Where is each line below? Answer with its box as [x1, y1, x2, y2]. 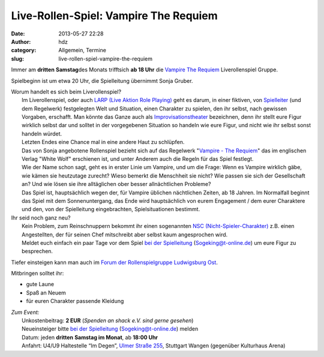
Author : [11, 38, 31, 45]
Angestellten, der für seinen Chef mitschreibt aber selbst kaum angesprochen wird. [22, 231, 228, 238]
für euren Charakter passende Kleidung [26, 298, 124, 305]
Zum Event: [11, 308, 40, 316]
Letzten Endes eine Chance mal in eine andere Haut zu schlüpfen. [22, 139, 185, 146]
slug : [11, 55, 24, 62]
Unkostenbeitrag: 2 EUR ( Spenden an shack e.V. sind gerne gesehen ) [22, 317, 194, 324]
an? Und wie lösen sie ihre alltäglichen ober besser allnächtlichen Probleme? [22, 181, 211, 188]
